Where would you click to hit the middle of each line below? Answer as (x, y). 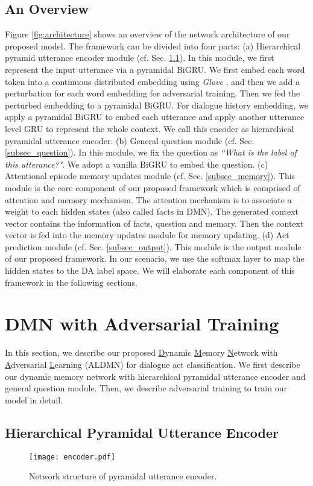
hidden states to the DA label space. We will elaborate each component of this (150, 270)
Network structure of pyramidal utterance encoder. (123, 476)
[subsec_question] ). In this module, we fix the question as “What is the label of (151, 152)
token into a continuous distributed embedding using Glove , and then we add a (153, 81)
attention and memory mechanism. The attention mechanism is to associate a (148, 199)
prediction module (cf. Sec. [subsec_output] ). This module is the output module (153, 246)
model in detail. (34, 399)
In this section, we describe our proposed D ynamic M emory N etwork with (141, 352)
